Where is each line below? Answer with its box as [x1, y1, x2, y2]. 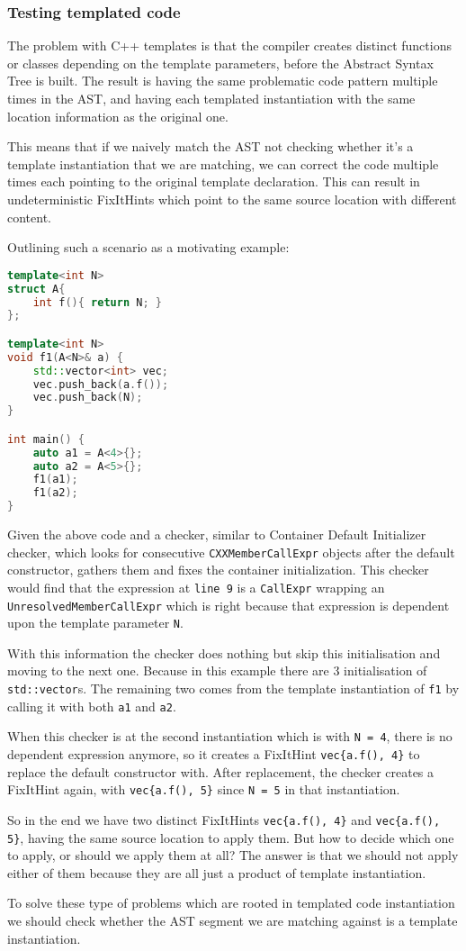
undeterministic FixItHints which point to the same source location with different [7, 189, 457, 208]
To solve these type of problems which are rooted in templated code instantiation [7, 893, 455, 912]
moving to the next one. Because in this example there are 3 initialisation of [7, 661, 427, 680]
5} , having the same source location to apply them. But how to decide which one [7, 828, 454, 847]
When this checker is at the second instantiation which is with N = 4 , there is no [7, 727, 453, 746]
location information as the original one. [7, 106, 229, 125]
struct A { [7, 282, 66, 295]
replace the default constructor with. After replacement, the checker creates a [7, 762, 435, 781]
